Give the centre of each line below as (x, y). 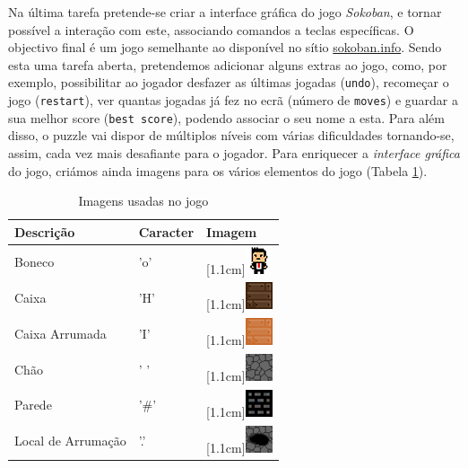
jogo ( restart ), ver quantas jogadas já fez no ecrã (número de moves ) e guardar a (233, 100)
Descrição (45, 231)
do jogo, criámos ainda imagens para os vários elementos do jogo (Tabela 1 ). (218, 170)
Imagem (232, 231)
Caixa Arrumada (61, 333)
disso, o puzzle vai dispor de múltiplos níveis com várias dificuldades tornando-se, (231, 135)
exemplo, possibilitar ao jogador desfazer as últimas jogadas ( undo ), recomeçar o (229, 82)
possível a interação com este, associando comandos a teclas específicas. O (211, 29)
